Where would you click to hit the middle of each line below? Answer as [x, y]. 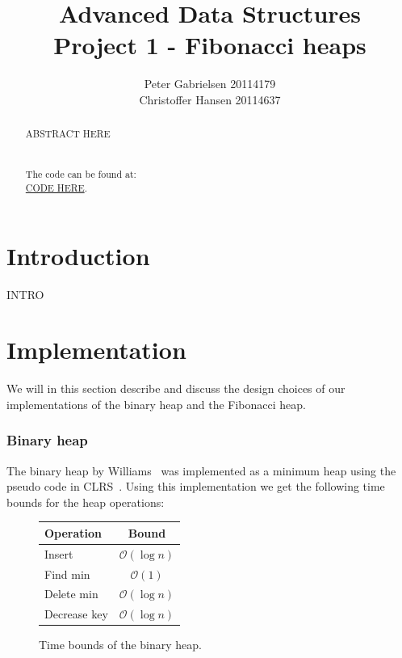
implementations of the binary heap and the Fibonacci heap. [156, 404]
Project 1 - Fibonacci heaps [210, 45]
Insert [59, 553]
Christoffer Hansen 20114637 [210, 99]
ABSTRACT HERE [68, 134]
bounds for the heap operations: [86, 502]
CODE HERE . [56, 187]
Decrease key [76, 614]
